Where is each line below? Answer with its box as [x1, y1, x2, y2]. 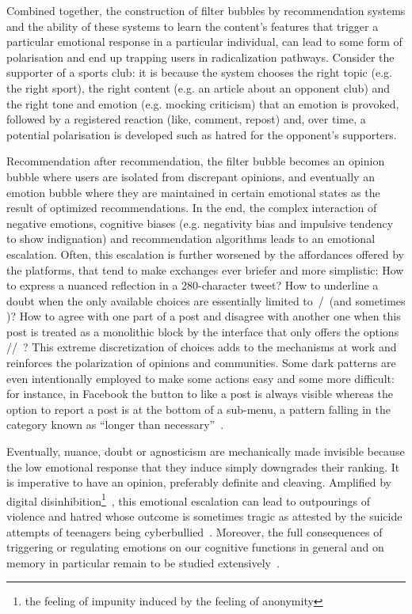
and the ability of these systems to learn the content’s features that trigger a [6, 17, 379, 34]
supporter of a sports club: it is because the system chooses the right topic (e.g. [6, 64, 392, 81]
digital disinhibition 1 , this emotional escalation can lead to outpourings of [6, 490, 370, 509]
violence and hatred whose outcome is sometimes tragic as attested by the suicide [6, 508, 402, 525]
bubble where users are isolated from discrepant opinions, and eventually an [6, 168, 375, 184]
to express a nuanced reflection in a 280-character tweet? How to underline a [6, 277, 379, 294]
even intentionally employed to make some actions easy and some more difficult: [6, 370, 395, 386]
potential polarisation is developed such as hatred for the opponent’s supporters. [6, 126, 397, 142]
